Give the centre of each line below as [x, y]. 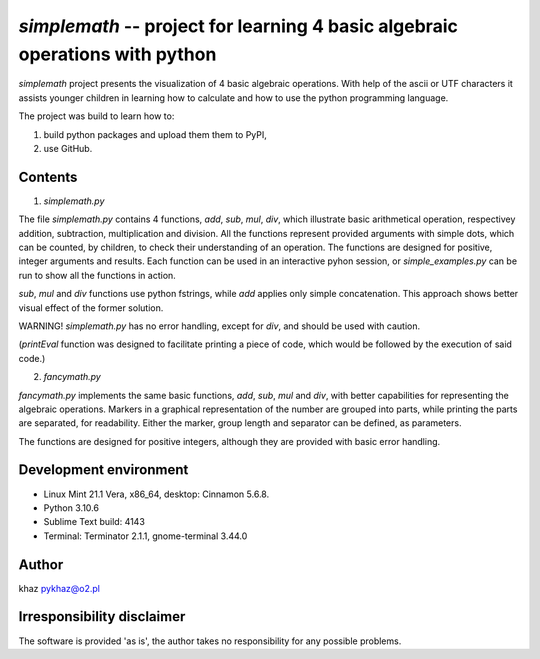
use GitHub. [68, 148]
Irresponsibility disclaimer [102, 616]
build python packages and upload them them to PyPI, [155, 134]
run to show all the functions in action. [97, 275]
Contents [48, 176]
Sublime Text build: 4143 [94, 522]
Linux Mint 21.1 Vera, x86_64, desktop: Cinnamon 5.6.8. [156, 494]
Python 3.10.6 [71, 507]
